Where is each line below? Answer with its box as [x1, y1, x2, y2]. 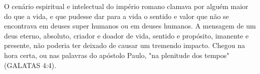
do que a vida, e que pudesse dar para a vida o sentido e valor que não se [4, 10, 229, 21]
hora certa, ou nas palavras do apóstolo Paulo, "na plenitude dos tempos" [4, 49, 229, 60]
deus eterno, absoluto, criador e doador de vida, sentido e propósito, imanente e [4, 30, 249, 40]
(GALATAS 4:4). [4, 59, 57, 70]
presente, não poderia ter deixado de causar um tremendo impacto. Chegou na [4, 40, 245, 50]
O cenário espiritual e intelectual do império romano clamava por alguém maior [4, 1, 248, 11]
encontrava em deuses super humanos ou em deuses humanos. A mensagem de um [4, 20, 256, 31]
